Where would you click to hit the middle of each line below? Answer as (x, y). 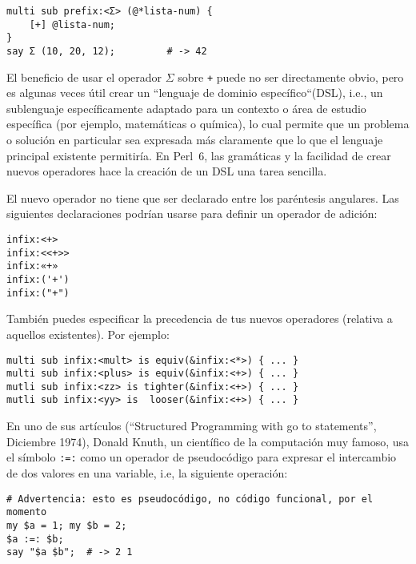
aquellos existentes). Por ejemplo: (88, 334)
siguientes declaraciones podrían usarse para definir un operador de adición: (192, 214)
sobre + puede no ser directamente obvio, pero (291, 77)
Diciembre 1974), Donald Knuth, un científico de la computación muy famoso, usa (208, 441)
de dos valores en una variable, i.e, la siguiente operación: (147, 472)
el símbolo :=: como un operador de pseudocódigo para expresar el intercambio (202, 457)
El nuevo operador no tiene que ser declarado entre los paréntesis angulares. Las (203, 197)
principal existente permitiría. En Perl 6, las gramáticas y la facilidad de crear (199, 155)
